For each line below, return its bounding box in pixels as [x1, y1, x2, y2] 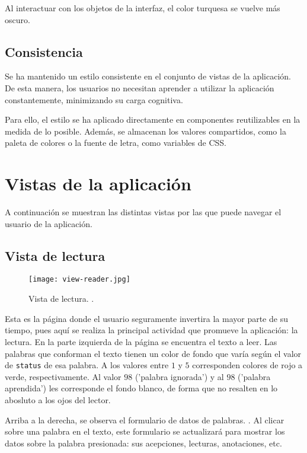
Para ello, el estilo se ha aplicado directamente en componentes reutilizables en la [5, 113, 300, 126]
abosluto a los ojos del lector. [5, 393, 111, 406]
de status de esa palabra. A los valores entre [5, 359, 169, 371]
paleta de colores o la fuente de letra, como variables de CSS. [5, 136, 226, 149]
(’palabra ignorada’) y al [135, 370, 224, 382]
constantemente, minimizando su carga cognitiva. [5, 93, 183, 106]
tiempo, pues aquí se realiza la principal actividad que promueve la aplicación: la [5, 324, 298, 336]
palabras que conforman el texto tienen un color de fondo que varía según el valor [5, 347, 302, 359]
